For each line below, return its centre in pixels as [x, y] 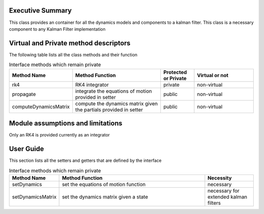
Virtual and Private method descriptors [70, 43]
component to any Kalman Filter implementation [57, 29]
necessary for [223, 191]
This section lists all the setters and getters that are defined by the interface [85, 160]
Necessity [220, 178]
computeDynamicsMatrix [41, 106]
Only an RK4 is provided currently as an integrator [59, 135]
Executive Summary [40, 10]
